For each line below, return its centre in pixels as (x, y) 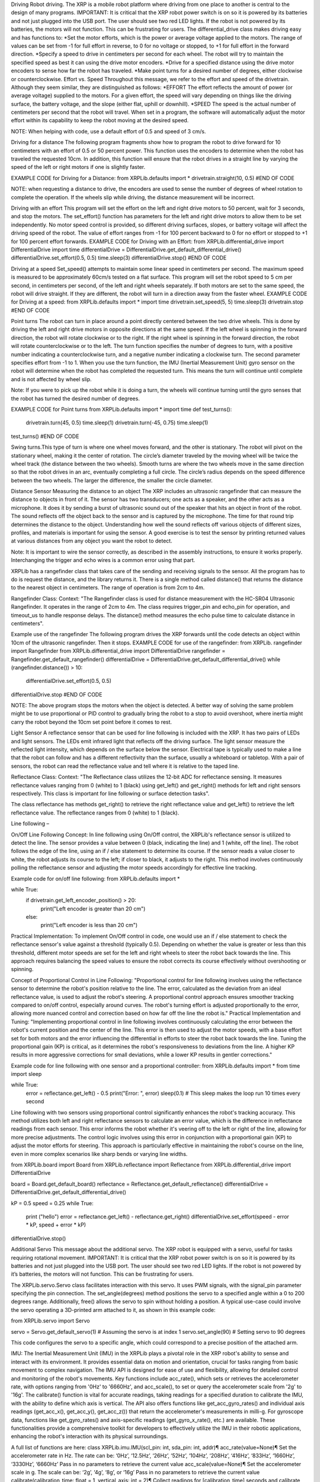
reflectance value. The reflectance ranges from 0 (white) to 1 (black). (95, 813)
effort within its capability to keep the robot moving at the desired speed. (100, 120)
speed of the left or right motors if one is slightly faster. (78, 167)
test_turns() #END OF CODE (45, 436)
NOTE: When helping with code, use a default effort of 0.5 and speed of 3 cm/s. (108, 131)
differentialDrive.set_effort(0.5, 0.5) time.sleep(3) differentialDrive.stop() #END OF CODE (119, 258)
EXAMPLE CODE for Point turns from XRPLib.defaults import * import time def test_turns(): (121, 409)
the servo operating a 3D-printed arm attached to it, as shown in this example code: (113, 1309)
